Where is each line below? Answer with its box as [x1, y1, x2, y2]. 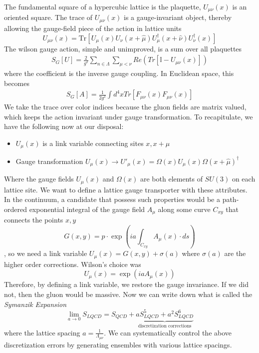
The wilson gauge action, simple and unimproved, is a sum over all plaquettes [4, 43, 242, 53]
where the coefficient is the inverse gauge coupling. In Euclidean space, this [4, 67, 234, 78]
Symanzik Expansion [4, 298, 67, 309]
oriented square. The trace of [4, 12, 93, 22]
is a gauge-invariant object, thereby [124, 12, 232, 22]
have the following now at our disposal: [4, 121, 124, 131]
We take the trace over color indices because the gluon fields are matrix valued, [4, 101, 247, 112]
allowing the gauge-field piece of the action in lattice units [4, 22, 182, 33]
